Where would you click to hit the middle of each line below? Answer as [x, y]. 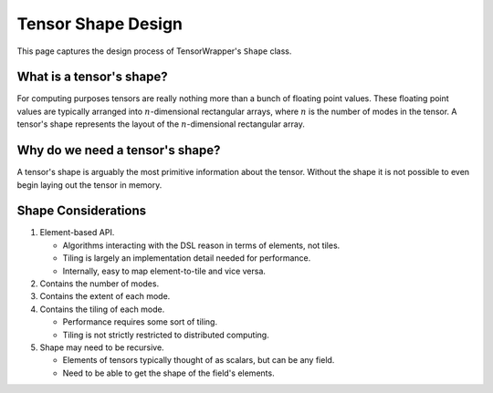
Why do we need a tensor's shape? [119, 150]
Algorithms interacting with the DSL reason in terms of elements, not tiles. [201, 245]
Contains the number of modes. [100, 284]
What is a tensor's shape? [92, 77]
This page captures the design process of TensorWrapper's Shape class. [154, 51]
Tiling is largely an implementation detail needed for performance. [187, 258]
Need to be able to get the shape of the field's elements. [168, 373]
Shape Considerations [81, 211]
